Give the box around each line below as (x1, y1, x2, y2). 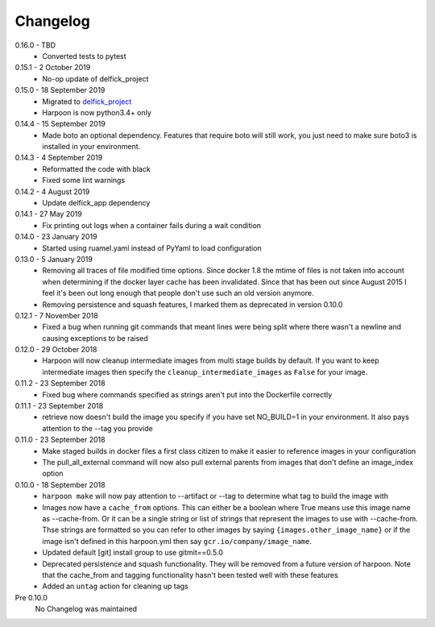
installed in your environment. (42, 142, 141, 152)
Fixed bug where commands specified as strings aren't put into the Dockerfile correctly (42, 389, 333, 399)
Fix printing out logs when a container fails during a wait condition (42, 220, 262, 230)
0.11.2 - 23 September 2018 (14, 379, 106, 388)
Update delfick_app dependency (42, 198, 151, 208)
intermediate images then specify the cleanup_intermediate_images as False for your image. (42, 367, 368, 376)
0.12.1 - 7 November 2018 (14, 310, 98, 320)
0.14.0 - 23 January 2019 (14, 232, 97, 242)
